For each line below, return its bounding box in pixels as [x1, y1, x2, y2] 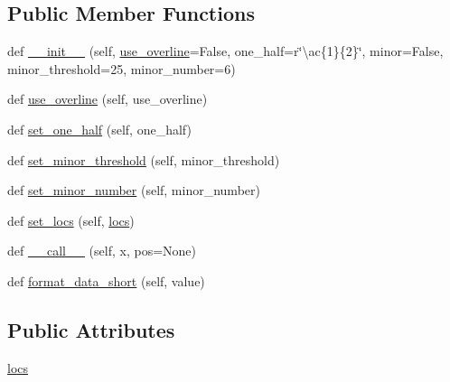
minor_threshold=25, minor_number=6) [7, 59, 236, 78]
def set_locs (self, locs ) [7, 210, 135, 229]
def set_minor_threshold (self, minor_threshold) [7, 150, 280, 169]
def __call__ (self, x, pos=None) [7, 241, 196, 260]
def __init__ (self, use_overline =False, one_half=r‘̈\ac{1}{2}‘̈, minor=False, [7, 42, 444, 61]
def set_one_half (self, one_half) [7, 119, 192, 138]
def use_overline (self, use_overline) [7, 89, 208, 108]
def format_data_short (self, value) [7, 271, 205, 290]
